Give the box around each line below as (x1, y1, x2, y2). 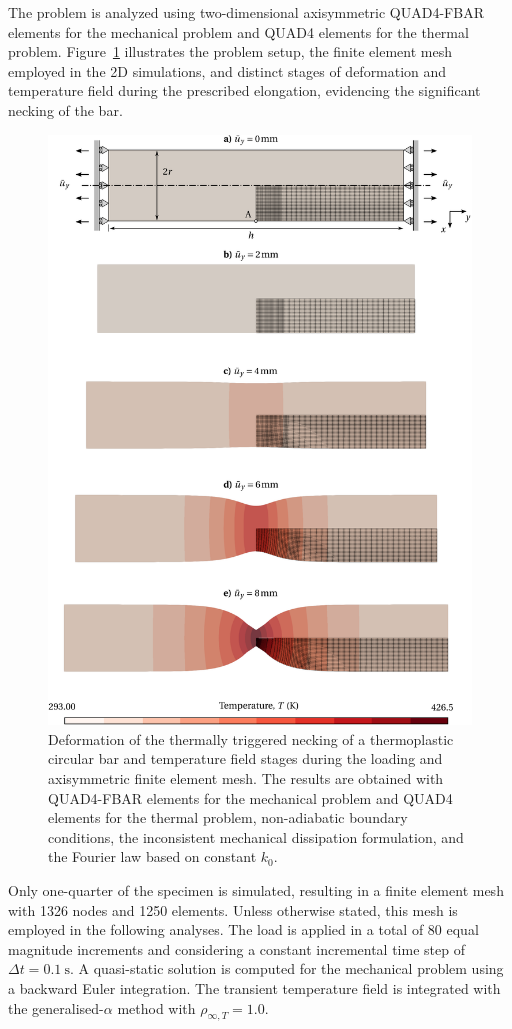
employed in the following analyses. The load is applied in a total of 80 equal (8, 919, 479, 940)
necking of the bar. (8, 99, 123, 120)
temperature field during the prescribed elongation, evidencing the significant (8, 80, 481, 101)
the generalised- (8, 997, 104, 1018)
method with (117, 997, 196, 1018)
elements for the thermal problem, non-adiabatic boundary (48, 807, 408, 828)
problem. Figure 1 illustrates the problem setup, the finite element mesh (8, 41, 452, 62)
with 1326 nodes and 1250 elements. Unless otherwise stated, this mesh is (8, 899, 458, 920)
